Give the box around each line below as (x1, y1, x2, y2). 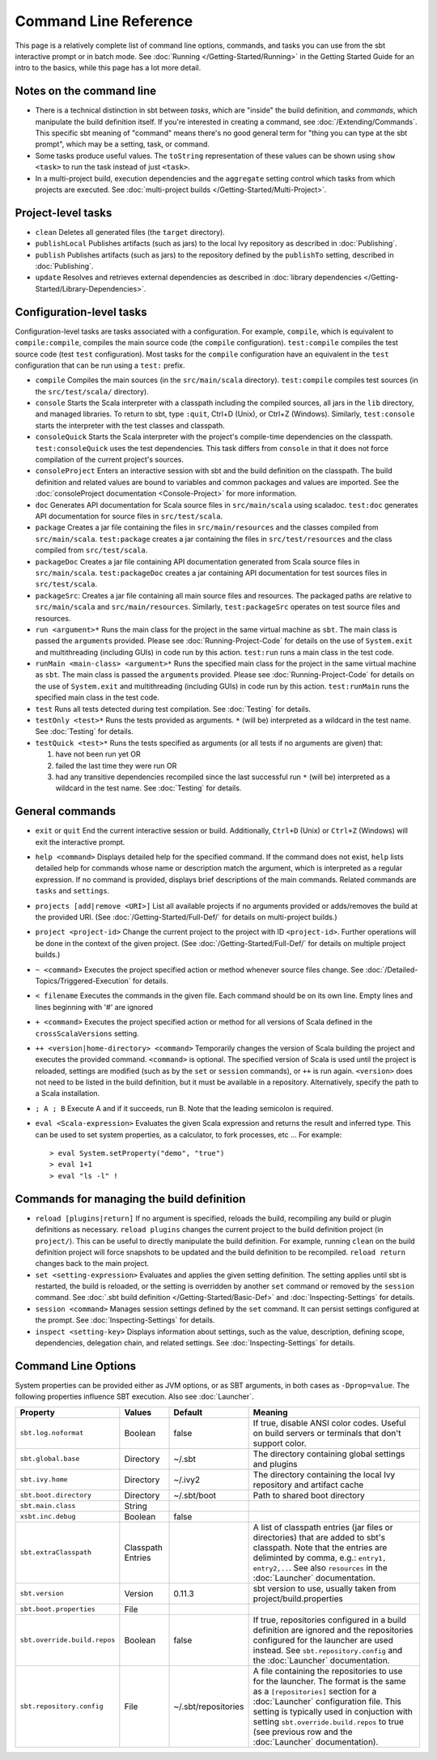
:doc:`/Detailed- (365, 965, 418, 974)
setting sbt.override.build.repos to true (252, 1715, 405, 1727)
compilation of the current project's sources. (35, 454, 185, 465)
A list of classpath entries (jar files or (252, 1521, 393, 1532)
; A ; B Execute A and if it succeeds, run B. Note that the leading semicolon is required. (35, 1103, 333, 1113)
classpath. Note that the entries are (252, 1541, 388, 1553)
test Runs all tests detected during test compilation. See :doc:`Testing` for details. (35, 704, 312, 714)
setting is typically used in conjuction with (252, 1706, 413, 1717)
